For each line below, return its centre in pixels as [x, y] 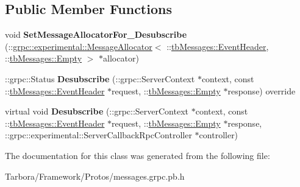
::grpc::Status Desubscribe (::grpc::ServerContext [100, 78]
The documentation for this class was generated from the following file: [137, 155]
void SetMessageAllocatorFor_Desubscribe [96, 34]
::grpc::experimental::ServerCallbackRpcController [98, 135]
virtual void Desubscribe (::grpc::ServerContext [97, 111]
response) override [262, 90]
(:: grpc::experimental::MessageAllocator [79, 46]
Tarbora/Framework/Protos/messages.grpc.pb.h [95, 176]
